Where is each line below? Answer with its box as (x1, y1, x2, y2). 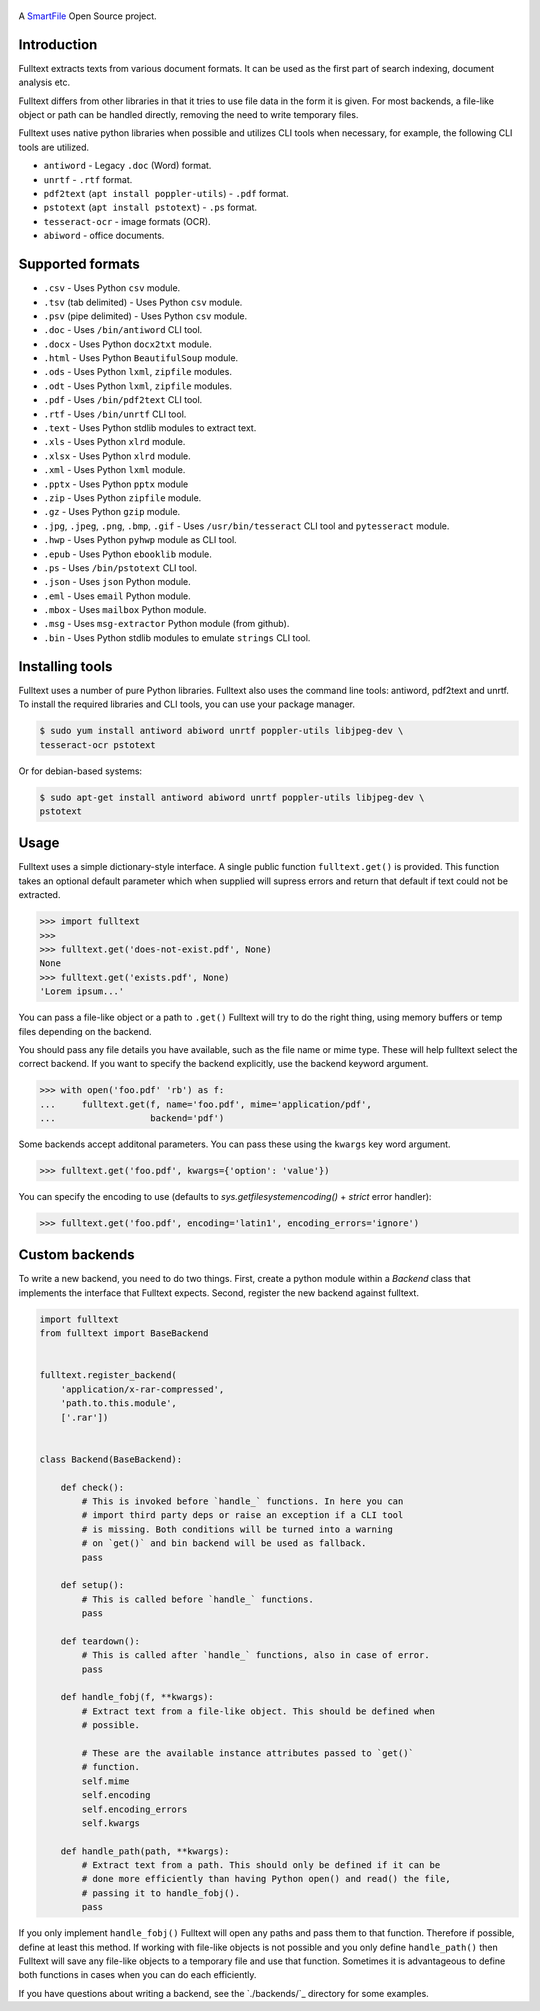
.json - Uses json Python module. (43, 576, 192, 588)
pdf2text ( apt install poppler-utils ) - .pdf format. (43, 188, 289, 200)
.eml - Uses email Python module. (43, 590, 192, 602)
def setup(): (60, 1580, 125, 1591)
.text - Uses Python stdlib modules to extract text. (43, 422, 257, 434)
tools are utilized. (18, 141, 90, 153)
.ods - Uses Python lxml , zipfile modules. (43, 366, 232, 378)
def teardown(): (60, 1635, 140, 1647)
